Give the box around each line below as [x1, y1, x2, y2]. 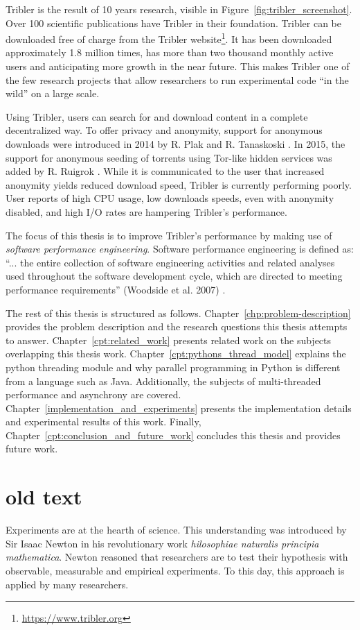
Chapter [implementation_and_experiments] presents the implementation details [6, 400, 352, 415]
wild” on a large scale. [6, 86, 100, 101]
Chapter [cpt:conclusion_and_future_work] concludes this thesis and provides [6, 427, 341, 442]
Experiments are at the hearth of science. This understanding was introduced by [6, 522, 347, 537]
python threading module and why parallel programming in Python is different [6, 359, 341, 374]
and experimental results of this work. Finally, [6, 414, 201, 429]
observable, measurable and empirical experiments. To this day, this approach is [6, 563, 345, 577]
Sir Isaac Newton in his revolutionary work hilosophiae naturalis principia [6, 536, 319, 550]
